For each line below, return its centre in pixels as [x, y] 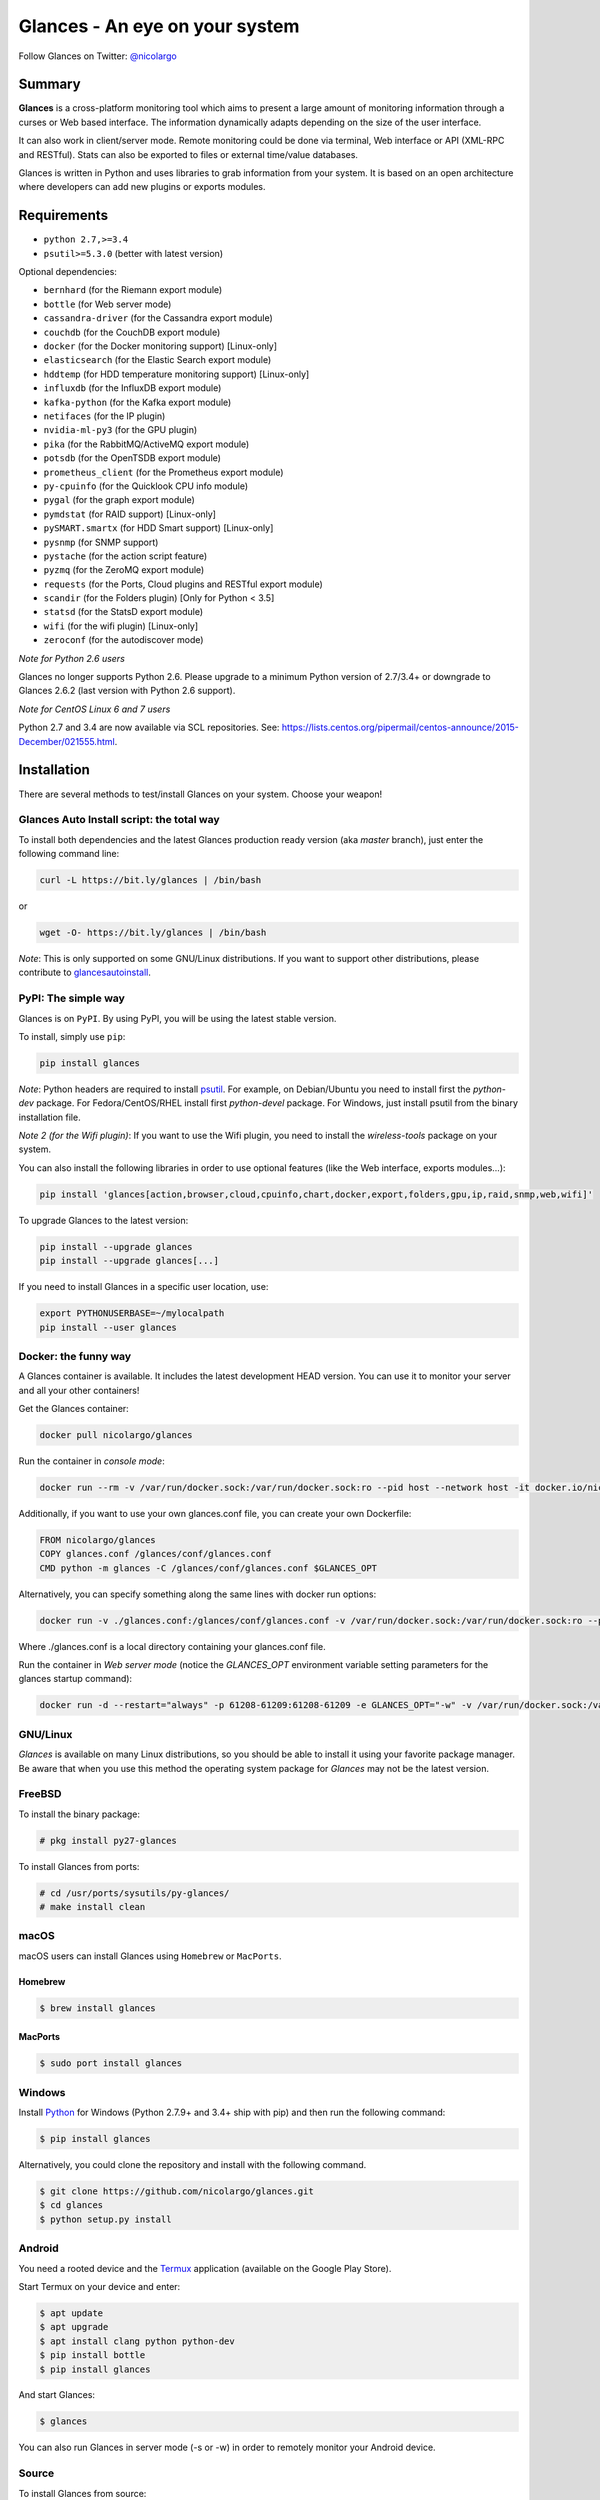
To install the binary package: [79, 1814]
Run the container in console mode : [91, 1461]
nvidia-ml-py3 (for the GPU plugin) [120, 430]
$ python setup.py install [105, 2219]
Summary [49, 84]
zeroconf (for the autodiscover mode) [123, 640]
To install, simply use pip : [72, 1036]
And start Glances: [56, 2395]
